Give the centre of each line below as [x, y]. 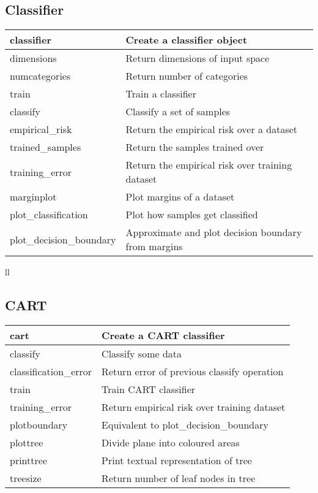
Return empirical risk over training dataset [194, 407]
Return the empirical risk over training [209, 165]
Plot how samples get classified [192, 215]
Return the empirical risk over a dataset [212, 129]
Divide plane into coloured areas [171, 442]
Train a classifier [161, 94]
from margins [154, 246]
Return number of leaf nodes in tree [179, 478]
